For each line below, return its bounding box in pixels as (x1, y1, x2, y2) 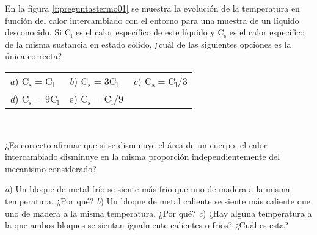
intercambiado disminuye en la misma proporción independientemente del (5, 150, 280, 163)
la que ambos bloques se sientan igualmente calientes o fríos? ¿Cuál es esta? (5, 219, 289, 231)
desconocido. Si (5, 26, 62, 38)
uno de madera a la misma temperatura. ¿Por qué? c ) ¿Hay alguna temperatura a (5, 206, 312, 219)
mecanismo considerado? (5, 162, 97, 175)
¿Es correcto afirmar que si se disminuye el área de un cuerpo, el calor (5, 138, 268, 151)
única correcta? (5, 49, 62, 62)
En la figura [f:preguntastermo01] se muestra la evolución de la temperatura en (5, 2, 300, 14)
